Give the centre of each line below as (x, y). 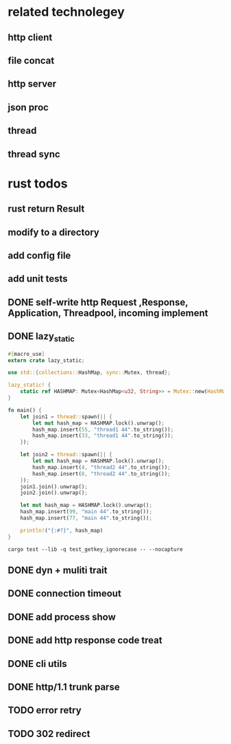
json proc (28, 107)
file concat (31, 60)
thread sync (34, 154)
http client (30, 37)
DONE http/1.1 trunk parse (64, 687)
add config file (39, 255)
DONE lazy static (41, 337)
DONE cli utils (37, 664)
